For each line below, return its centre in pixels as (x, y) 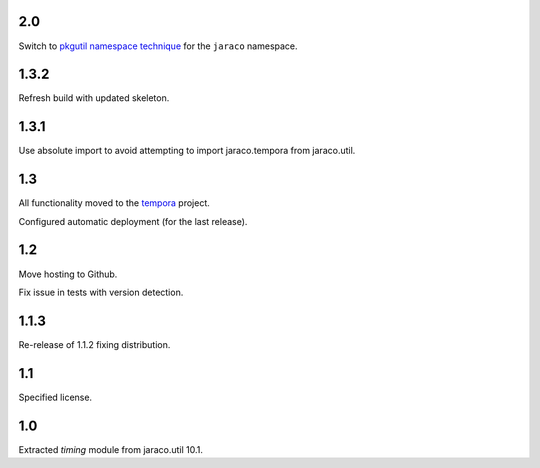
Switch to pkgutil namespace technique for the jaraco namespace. (158, 46)
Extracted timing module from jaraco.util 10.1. (111, 449)
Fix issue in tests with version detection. (101, 292)
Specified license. (55, 397)
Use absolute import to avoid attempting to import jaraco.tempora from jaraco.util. (187, 151)
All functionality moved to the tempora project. (114, 203)
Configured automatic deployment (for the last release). (133, 221)
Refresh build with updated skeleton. (94, 98)
